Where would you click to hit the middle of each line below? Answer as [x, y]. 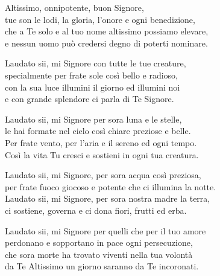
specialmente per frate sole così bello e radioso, [91, 75]
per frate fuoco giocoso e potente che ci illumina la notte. [111, 186]
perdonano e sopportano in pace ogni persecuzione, [99, 242]
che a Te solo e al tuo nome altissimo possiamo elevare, [107, 31]
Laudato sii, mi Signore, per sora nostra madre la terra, [108, 198]
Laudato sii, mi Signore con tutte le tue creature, [96, 63]
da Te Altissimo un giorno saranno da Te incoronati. [102, 266]
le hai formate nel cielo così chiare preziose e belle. [98, 131]
